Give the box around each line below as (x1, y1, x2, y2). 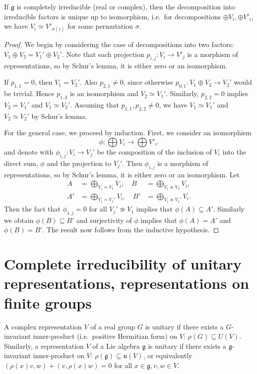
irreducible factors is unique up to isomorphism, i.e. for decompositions (4, 11, 221, 21)
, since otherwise (123, 77, 174, 87)
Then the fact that (4, 204, 61, 214)
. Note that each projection (62, 49, 144, 59)
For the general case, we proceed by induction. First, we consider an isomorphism (4, 127, 252, 138)
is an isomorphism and (69, 88, 138, 99)
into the (222, 146, 247, 157)
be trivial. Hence (4, 88, 55, 99)
